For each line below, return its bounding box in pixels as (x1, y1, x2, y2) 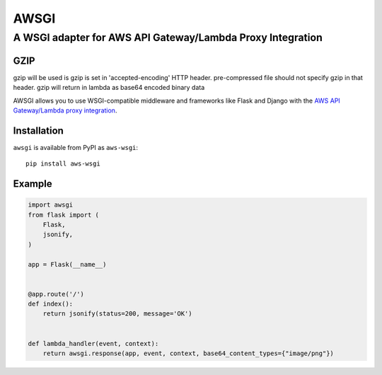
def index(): (28, 300, 74, 308)
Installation (13, 125, 64, 137)
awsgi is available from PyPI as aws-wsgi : (13, 143, 138, 151)
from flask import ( (28, 211, 99, 219)
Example (13, 178, 52, 190)
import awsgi (28, 201, 74, 209)
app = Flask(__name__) (28, 260, 107, 268)
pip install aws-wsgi (25, 160, 100, 168)
